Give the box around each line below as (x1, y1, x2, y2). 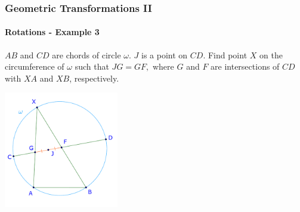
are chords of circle (52, 48, 121, 61)
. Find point (203, 48, 248, 61)
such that (75, 60, 109, 73)
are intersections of (211, 60, 280, 73)
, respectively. (69, 71, 119, 84)
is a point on (141, 48, 188, 61)
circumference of (5, 60, 64, 73)
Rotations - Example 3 (5, 26, 100, 38)
